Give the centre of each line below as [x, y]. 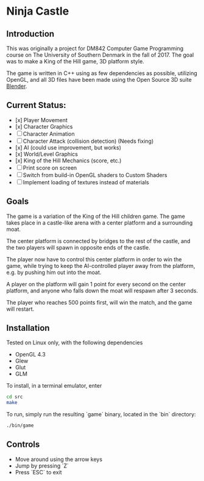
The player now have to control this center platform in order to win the [94, 259]
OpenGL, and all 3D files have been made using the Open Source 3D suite [99, 80]
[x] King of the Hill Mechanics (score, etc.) [68, 161]
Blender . [17, 86]
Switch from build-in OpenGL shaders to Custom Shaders [95, 175]
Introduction [30, 34]
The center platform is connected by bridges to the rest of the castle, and [98, 241]
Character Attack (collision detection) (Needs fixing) [88, 141]
